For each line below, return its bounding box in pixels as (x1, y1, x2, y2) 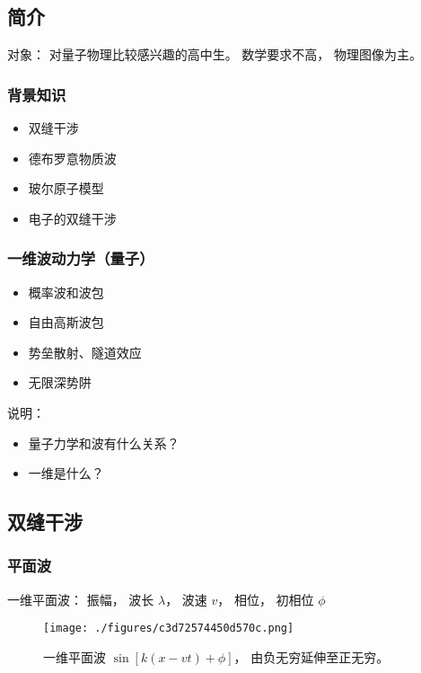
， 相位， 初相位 (217, 589, 314, 608)
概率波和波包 (28, 282, 104, 301)
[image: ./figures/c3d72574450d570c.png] (43, 622, 294, 635)
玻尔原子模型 (28, 179, 104, 198)
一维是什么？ (28, 464, 104, 483)
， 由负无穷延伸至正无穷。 (233, 648, 390, 667)
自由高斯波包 (28, 313, 104, 332)
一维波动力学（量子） (7, 247, 154, 270)
